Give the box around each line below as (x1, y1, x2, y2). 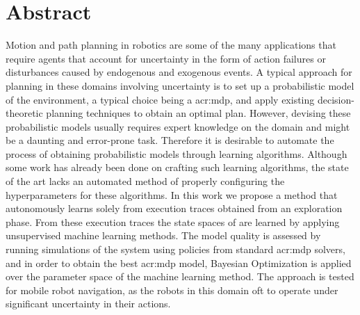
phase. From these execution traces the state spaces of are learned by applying (6, 214, 340, 229)
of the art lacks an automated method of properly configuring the (6, 174, 285, 188)
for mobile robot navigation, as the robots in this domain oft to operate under (6, 282, 338, 297)
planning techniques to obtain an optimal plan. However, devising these (46, 106, 351, 120)
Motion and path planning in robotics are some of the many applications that (6, 38, 336, 52)
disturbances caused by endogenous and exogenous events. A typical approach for (6, 65, 352, 79)
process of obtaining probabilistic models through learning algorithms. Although (6, 146, 347, 161)
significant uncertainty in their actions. (6, 296, 171, 311)
